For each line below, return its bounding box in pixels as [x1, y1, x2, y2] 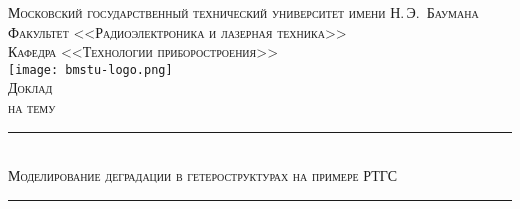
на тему [8, 97, 56, 118]
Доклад [8, 77, 53, 98]
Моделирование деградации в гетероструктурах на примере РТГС [8, 165, 398, 186]
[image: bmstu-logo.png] [8, 62, 173, 77]
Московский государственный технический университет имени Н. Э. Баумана [8, 2, 479, 22]
